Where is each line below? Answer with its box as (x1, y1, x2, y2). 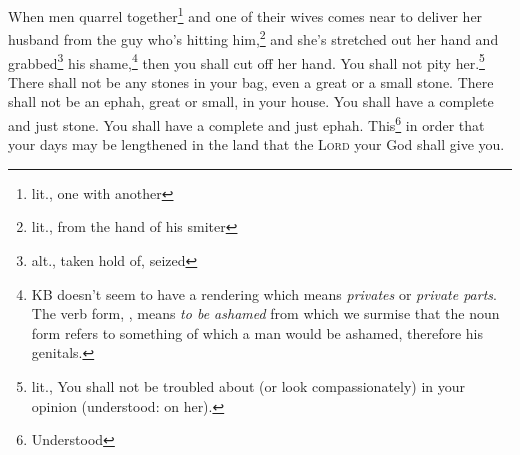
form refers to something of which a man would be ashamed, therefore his (31, 322, 484, 343)
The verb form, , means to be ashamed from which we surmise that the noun (31, 303, 500, 324)
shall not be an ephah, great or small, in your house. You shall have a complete (8, 91, 494, 112)
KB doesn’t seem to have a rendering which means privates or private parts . (31, 283, 497, 304)
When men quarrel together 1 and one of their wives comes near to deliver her (8, 3, 483, 26)
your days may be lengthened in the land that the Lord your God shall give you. (8, 134, 505, 155)
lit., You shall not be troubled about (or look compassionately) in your (31, 375, 466, 396)
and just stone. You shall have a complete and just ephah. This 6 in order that (8, 111, 485, 135)
